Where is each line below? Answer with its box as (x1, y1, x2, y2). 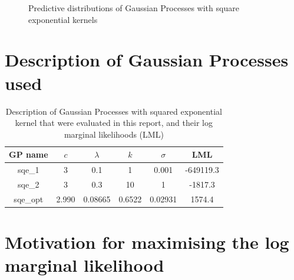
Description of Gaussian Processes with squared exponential (5, 105, 222, 117)
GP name (9, 148, 48, 161)
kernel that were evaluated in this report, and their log (15, 116, 213, 129)
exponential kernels (28, 13, 98, 25)
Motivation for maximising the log (5, 230, 289, 254)
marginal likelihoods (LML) (64, 128, 164, 140)
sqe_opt (14, 192, 44, 205)
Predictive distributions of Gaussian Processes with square (28, 2, 239, 14)
